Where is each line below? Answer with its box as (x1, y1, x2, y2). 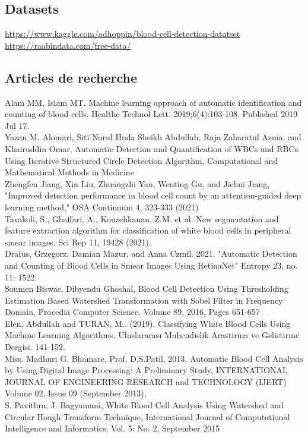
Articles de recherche (5, 68, 137, 86)
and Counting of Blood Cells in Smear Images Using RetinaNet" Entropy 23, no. (5, 259, 298, 271)
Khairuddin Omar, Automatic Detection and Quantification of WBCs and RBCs (5, 142, 299, 155)
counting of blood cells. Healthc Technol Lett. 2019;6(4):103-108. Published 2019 (5, 108, 298, 120)
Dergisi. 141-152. (5, 341, 65, 353)
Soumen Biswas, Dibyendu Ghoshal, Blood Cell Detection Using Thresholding (5, 282, 288, 295)
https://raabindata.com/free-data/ (5, 39, 131, 51)
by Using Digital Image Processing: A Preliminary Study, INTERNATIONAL (5, 364, 288, 376)
